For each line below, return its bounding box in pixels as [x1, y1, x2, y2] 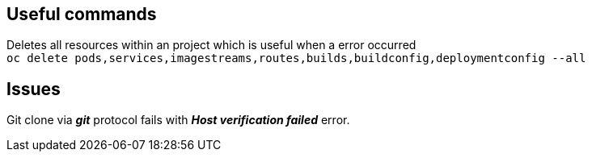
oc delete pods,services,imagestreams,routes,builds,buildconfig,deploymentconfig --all [6, 52, 586, 65]
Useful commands [6, 4, 157, 24]
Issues [6, 78, 61, 99]
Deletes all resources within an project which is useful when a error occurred [6, 38, 417, 52]
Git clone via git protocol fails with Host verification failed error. [6, 113, 350, 127]
